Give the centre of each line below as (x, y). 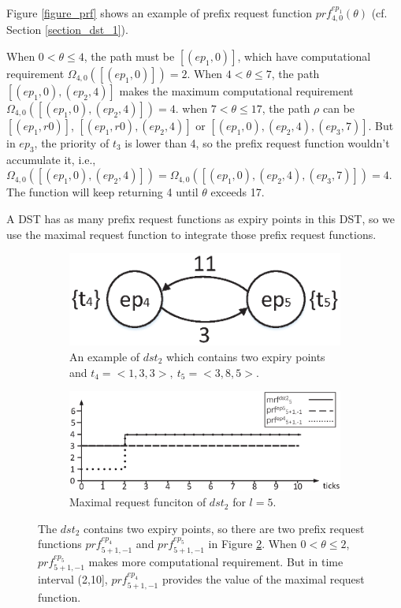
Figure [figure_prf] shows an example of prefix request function (160, 13)
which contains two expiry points (245, 356)
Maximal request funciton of (138, 502)
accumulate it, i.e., (51, 159)
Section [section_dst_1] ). (67, 30)
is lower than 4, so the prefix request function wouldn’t (257, 143)
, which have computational (304, 56)
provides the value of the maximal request (263, 579)
